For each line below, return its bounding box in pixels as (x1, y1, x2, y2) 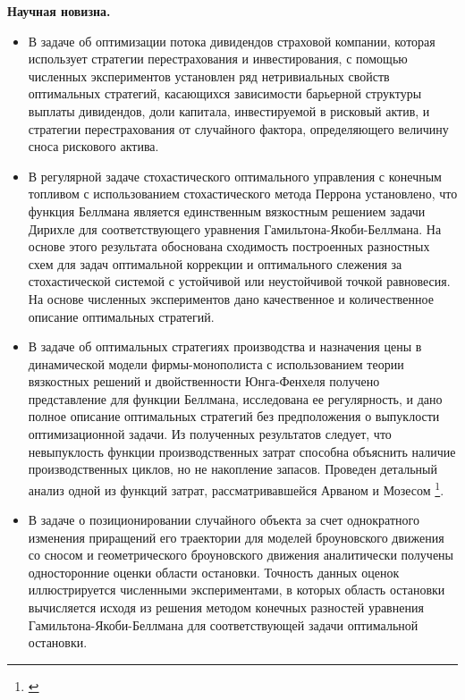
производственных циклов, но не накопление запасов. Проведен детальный (28, 460, 438, 478)
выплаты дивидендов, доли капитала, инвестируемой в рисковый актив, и (28, 101, 430, 120)
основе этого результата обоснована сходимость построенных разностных (28, 237, 430, 256)
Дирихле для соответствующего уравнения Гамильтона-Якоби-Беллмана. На (28, 219, 442, 238)
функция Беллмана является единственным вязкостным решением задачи (28, 201, 426, 220)
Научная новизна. (7, 2, 111, 20)
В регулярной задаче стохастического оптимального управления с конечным (28, 166, 442, 185)
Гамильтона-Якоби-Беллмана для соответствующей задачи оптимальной (28, 615, 418, 634)
